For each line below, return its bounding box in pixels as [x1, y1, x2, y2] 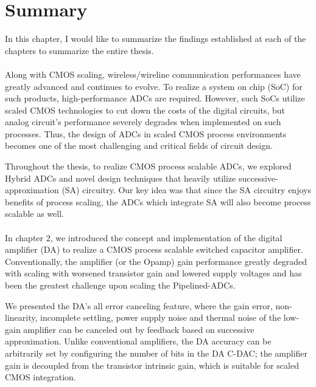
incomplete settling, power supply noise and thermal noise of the [40, 311, 281, 324]
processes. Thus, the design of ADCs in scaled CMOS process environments [5, 127, 287, 140]
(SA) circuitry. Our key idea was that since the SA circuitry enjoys [61, 183, 311, 196]
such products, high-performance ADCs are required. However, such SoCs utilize [5, 92, 305, 104]
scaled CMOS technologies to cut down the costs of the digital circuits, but [5, 103, 286, 116]
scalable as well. [5, 207, 64, 220]
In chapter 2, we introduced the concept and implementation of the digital [5, 231, 283, 244]
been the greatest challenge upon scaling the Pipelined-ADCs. [5, 279, 236, 291]
